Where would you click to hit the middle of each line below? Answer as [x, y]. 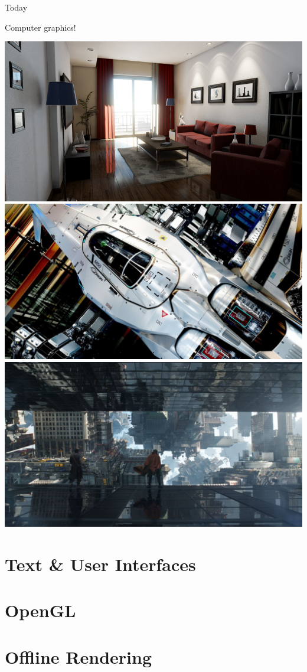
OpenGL [40, 610]
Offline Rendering [78, 656]
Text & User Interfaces [100, 564]
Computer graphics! [40, 27]
